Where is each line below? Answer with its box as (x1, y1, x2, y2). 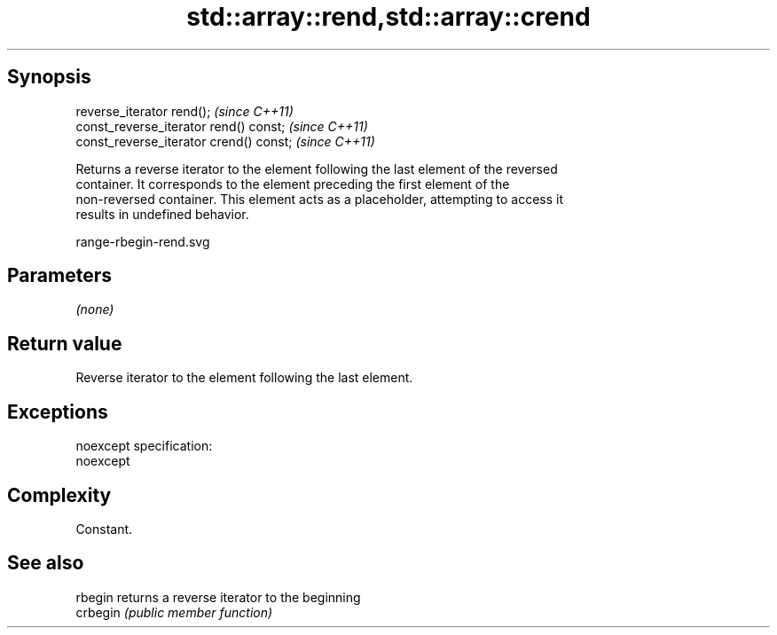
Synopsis (7, 66, 91, 89)
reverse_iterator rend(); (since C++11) (75, 103, 294, 119)
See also (7, 552, 84, 575)
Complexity (7, 483, 112, 506)
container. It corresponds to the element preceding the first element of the (75, 176, 510, 192)
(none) (75, 302, 114, 317)
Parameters (7, 264, 112, 287)
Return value (7, 332, 122, 355)
